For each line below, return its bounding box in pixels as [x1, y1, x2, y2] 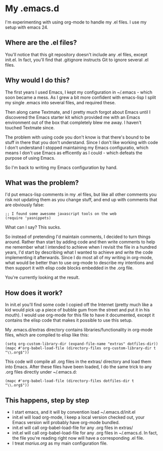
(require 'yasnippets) [5, 216, 51, 221]
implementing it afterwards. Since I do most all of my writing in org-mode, [5, 255, 153, 261]
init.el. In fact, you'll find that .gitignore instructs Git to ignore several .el [5, 57, 149, 63]
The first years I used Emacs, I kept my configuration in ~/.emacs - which [5, 89, 153, 95]
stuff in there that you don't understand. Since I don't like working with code [5, 139, 158, 145]
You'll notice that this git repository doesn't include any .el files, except [5, 51, 147, 57]
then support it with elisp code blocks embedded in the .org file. [5, 265, 134, 271]
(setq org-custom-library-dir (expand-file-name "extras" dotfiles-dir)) [5, 341, 159, 347]
